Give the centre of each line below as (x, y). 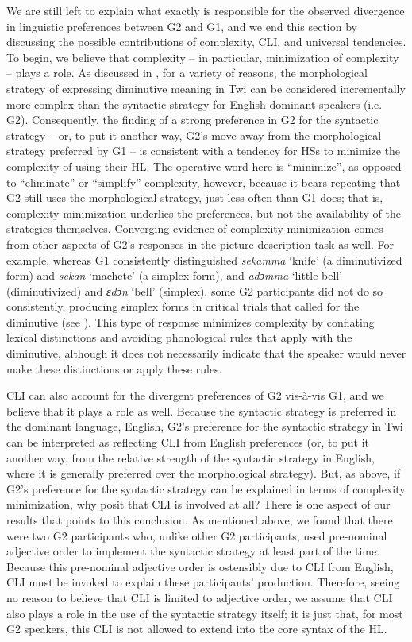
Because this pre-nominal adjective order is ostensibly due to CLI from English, (200, 566)
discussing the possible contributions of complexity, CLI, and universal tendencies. (206, 42)
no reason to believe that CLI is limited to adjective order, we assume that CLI (200, 597)
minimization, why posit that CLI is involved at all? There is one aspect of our (198, 504)
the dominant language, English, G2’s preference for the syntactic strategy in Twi (205, 426)
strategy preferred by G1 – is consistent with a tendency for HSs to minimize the (204, 151)
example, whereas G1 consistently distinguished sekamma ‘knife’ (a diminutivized (204, 259)
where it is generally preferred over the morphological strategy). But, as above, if (204, 473)
